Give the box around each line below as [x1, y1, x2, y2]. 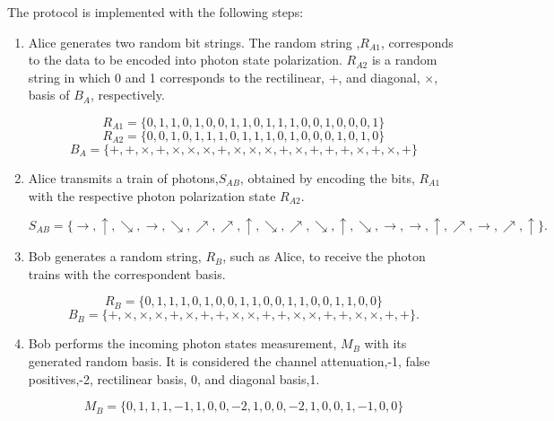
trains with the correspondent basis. [28, 264, 226, 283]
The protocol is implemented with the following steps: [7, 3, 304, 21]
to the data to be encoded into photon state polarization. [28, 50, 342, 69]
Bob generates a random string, [28, 247, 202, 266]
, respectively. [90, 85, 165, 104]
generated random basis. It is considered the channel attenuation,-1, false [28, 351, 430, 370]
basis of [28, 85, 70, 104]
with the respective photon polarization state [28, 186, 276, 205]
